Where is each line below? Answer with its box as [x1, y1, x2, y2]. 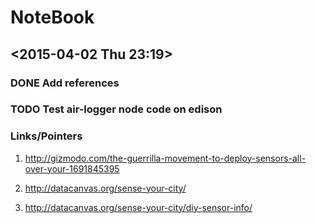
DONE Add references [10, 76, 120, 90]
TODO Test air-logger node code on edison [10, 102, 223, 116]
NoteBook [10, 6, 95, 29]
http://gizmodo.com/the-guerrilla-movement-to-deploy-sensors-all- [24, 152, 307, 164]
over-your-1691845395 [24, 162, 120, 175]
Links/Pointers [10, 129, 83, 143]
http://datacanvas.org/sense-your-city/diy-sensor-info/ [24, 201, 253, 213]
